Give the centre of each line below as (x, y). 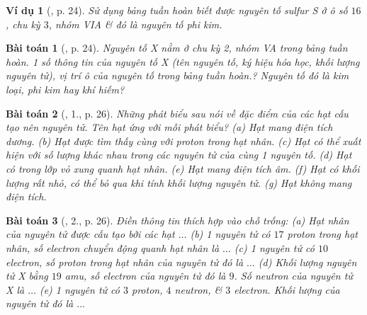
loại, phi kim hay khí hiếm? (65, 89)
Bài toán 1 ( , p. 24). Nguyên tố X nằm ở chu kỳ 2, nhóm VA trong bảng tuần (177, 48)
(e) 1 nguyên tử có (79, 289)
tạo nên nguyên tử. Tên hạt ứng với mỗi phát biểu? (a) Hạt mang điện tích (169, 127)
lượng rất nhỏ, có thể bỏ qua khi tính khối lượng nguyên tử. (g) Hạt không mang (179, 182)
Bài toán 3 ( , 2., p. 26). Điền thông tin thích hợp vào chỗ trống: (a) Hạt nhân (177, 220)
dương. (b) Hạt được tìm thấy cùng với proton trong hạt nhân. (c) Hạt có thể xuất (183, 141)
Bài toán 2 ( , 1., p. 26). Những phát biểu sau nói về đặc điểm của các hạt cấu (177, 113)
